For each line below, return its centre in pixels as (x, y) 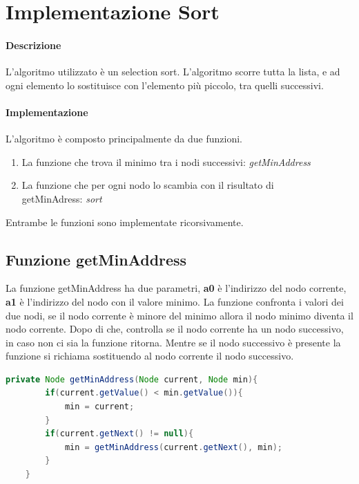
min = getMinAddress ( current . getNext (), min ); (174, 447)
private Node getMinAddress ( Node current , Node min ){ (132, 379)
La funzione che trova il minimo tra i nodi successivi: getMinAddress (166, 161)
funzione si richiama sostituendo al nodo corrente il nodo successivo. (150, 356)
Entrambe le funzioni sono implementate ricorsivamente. (125, 222)
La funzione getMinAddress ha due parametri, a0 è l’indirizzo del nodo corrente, (176, 288)
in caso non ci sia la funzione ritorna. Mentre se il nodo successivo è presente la (173, 342)
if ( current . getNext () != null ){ (119, 434)
